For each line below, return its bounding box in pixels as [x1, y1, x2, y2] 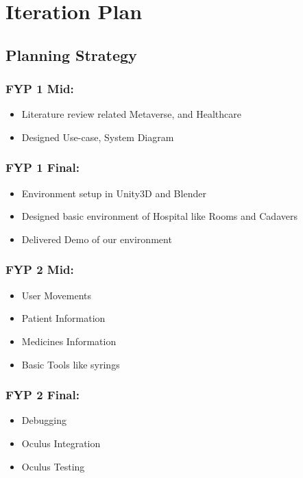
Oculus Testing [21, 459, 85, 473]
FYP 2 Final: [5, 386, 80, 403]
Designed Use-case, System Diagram [21, 129, 174, 144]
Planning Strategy [5, 44, 137, 65]
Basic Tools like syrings [21, 357, 120, 371]
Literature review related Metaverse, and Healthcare [21, 107, 241, 121]
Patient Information [21, 311, 106, 325]
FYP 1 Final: [5, 159, 80, 176]
